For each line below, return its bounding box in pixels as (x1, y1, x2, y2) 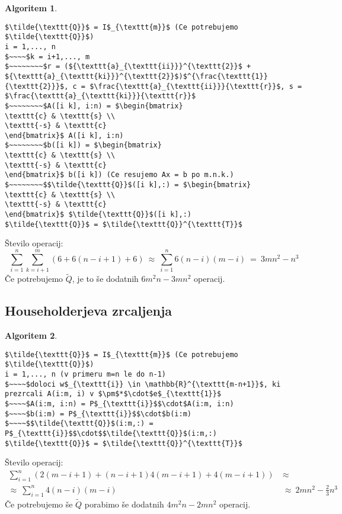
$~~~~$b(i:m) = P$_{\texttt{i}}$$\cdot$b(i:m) (5, 409, 191, 418)
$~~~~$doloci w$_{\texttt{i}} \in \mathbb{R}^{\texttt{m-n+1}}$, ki (5, 380, 281, 388)
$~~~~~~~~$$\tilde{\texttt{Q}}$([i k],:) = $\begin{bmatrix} (5, 181, 251, 189)
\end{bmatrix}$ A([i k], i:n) (5, 131, 124, 140)
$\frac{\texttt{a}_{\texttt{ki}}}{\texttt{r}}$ (5, 92, 196, 101)
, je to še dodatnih (72, 272, 139, 285)
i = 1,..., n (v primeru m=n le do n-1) (5, 370, 167, 379)
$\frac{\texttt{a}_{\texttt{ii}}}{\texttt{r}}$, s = (90, 82, 302, 91)
